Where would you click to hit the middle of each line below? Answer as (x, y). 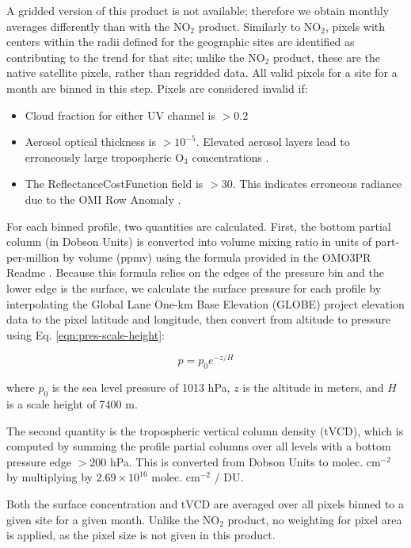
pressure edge (39, 461)
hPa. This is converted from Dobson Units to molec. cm (245, 461)
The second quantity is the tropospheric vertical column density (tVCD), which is (205, 430)
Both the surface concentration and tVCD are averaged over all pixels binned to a (205, 503)
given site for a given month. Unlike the (103, 519)
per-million (33, 257)
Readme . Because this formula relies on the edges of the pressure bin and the (195, 272)
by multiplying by (49, 477)
